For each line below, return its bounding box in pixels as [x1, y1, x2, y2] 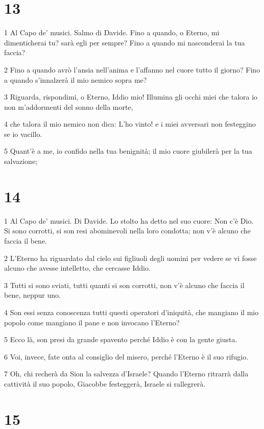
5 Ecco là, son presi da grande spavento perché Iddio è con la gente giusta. [4, 334, 237, 345]
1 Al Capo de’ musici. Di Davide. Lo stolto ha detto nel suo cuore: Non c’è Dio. [4, 215, 254, 226]
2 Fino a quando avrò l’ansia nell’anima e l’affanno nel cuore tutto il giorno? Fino [4, 64, 260, 75]
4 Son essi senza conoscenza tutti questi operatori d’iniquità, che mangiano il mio [4, 306, 259, 317]
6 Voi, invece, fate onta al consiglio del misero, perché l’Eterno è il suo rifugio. [4, 351, 249, 362]
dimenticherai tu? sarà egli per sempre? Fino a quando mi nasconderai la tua [4, 37, 245, 47]
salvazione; [4, 156, 38, 166]
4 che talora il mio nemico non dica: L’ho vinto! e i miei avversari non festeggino [4, 118, 256, 129]
